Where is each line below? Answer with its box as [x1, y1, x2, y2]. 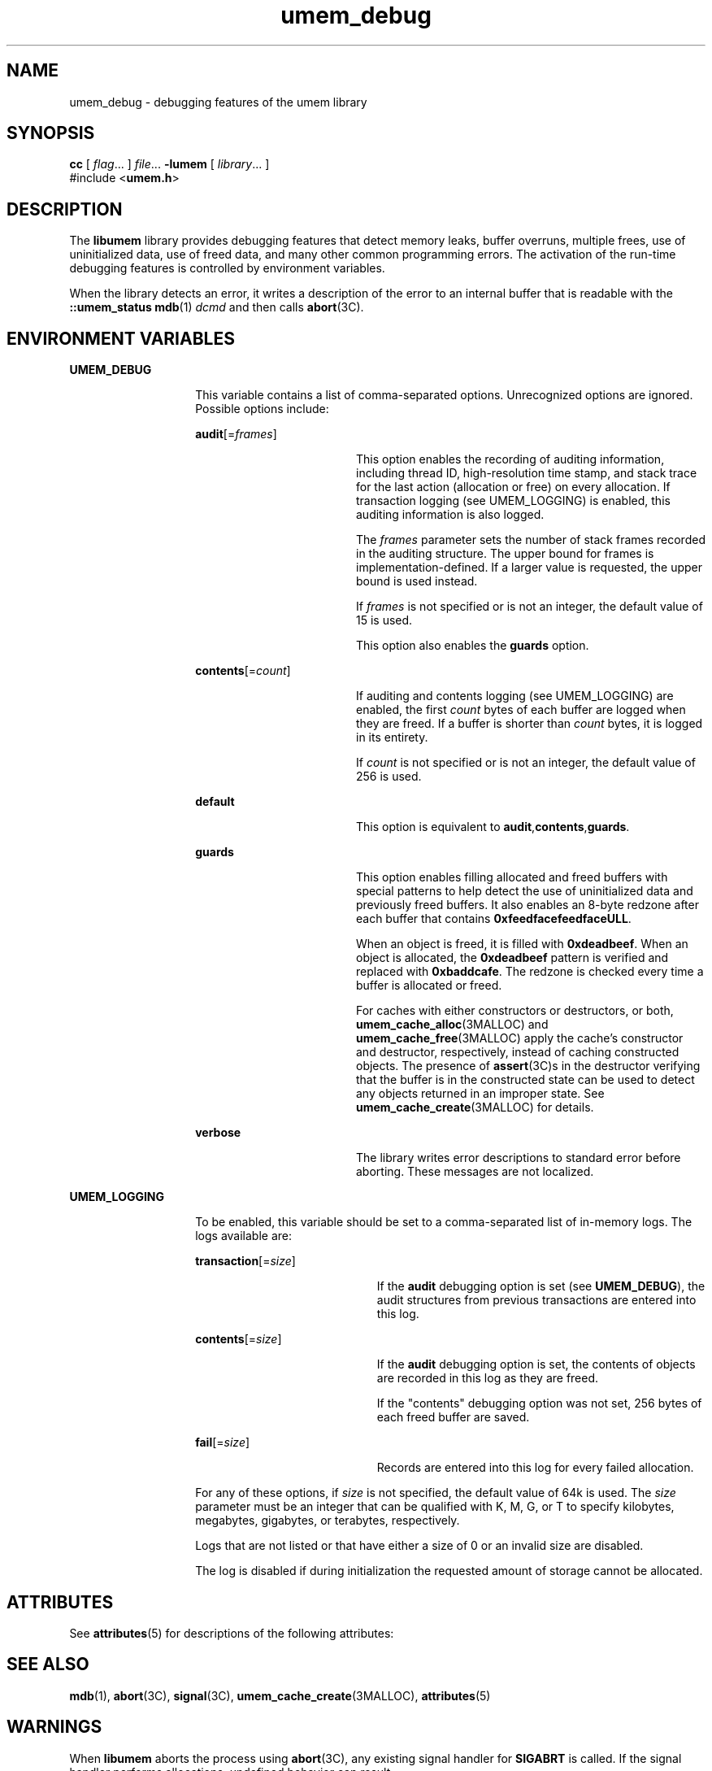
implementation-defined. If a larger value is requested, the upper [356, 560, 702, 575]
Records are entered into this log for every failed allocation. [376, 1460, 694, 1475]
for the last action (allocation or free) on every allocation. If [356, 480, 671, 494]
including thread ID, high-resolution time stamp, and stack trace [356, 466, 697, 481]
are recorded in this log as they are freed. [376, 1371, 599, 1386]
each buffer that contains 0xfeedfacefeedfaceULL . [356, 912, 632, 926]
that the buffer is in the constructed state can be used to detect [356, 1073, 695, 1087]
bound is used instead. [356, 574, 478, 589]
